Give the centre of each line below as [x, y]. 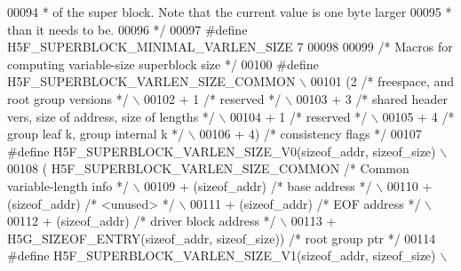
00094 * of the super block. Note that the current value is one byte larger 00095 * [230, 12]
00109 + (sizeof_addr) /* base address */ [258, 185]
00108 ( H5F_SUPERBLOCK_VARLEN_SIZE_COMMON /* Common [208, 168]
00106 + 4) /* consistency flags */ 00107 [310, 134]
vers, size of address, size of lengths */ [111, 116]
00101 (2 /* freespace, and [382, 81]
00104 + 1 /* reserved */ [299, 116]
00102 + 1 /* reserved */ [213, 98]
